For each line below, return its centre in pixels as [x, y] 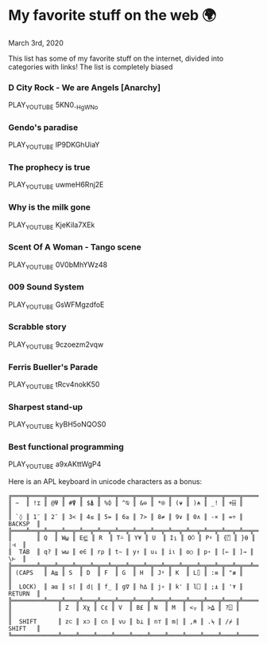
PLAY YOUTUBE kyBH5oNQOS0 [57, 425]
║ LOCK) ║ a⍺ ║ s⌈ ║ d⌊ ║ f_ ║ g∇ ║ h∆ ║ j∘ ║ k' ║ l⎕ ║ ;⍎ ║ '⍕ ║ [126, 587]
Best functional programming [66, 446]
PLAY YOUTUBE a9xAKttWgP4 [55, 465]
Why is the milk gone [50, 207]
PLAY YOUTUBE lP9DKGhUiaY [54, 146]
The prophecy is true [49, 167]
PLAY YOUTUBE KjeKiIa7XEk [52, 226]
